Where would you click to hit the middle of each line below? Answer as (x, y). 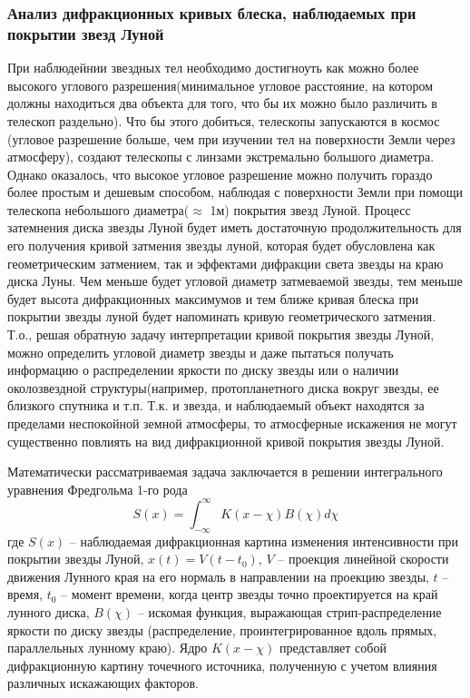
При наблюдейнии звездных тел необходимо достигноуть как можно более (213, 68)
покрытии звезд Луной (86, 33)
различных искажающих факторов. (103, 683)
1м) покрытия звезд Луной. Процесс (310, 209)
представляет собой (333, 648)
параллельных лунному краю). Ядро (108, 648)
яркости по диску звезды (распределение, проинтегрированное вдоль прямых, (222, 629)
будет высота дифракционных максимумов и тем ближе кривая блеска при (213, 298)
